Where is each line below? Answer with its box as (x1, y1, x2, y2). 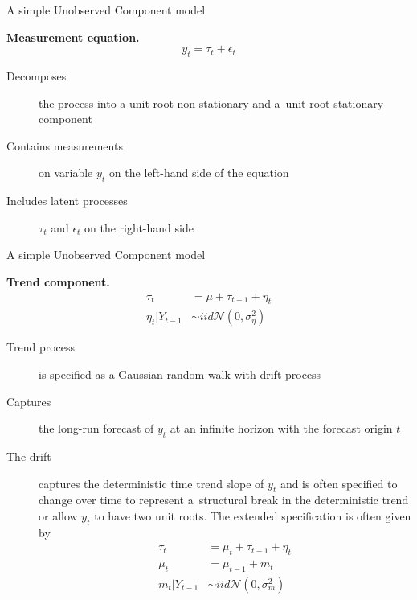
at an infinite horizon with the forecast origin (170, 420, 393, 437)
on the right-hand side (84, 219, 194, 236)
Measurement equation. (6, 28, 140, 45)
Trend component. (6, 273, 110, 290)
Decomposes (6, 67, 67, 84)
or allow (39, 507, 78, 524)
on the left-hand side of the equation (108, 164, 289, 181)
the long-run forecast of (39, 420, 154, 437)
